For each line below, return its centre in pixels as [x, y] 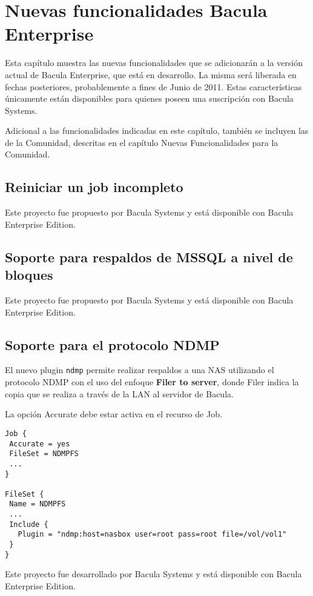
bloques [29, 275]
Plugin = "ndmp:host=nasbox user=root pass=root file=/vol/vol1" [152, 535]
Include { [29, 524]
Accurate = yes [40, 444]
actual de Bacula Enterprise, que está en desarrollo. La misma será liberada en [151, 74]
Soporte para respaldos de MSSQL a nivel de [149, 257]
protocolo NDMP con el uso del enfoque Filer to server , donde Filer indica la [152, 382]
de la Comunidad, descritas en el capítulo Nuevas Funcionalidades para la [142, 142]
